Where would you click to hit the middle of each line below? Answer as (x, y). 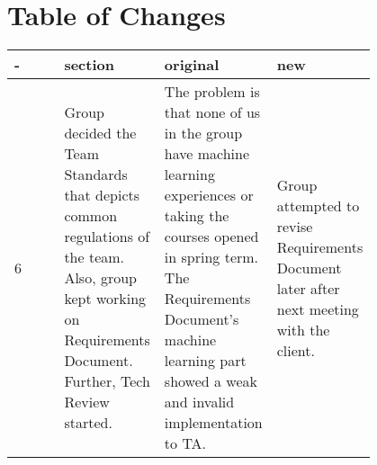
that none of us (212, 112)
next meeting (318, 309)
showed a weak (211, 381)
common (91, 216)
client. (296, 350)
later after (308, 288)
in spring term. (211, 257)
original (192, 65)
